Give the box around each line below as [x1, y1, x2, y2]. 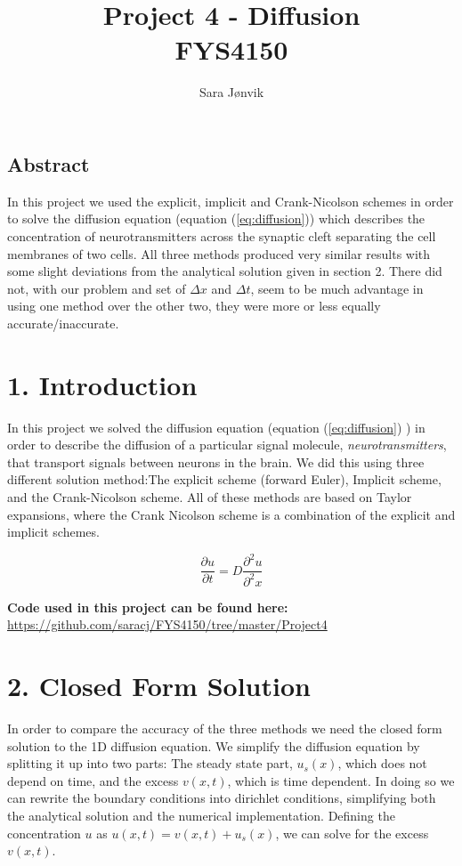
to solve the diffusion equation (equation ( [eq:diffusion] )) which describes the [7, 209, 426, 228]
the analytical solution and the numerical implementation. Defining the [7, 805, 395, 824]
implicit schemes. [7, 522, 100, 541]
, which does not [337, 754, 427, 773]
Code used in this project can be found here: [7, 597, 288, 616]
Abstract [7, 150, 90, 177]
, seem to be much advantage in [250, 279, 424, 297]
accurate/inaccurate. [7, 313, 119, 332]
